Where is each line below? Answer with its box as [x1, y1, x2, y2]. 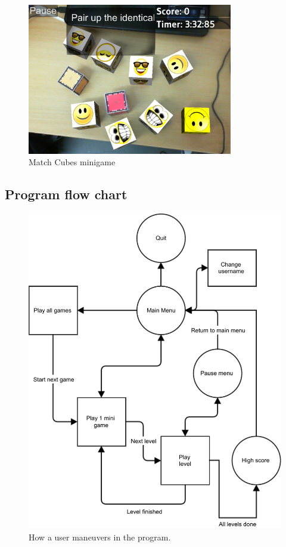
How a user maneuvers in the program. [29, 530, 171, 543]
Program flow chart [5, 185, 128, 203]
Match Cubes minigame [29, 156, 116, 168]
